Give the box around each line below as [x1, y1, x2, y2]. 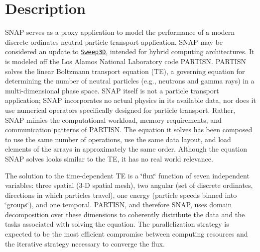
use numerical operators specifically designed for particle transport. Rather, [5, 104, 236, 115]
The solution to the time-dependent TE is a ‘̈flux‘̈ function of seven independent [5, 170, 250, 180]
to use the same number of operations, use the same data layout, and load [5, 134, 231, 144]
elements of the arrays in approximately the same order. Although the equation [5, 144, 248, 154]
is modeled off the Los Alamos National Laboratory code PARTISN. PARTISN [5, 56, 247, 66]
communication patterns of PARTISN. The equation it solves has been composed [5, 124, 253, 135]
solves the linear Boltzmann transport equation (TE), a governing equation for [5, 66, 245, 76]
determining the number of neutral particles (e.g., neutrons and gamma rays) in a [5, 76, 255, 86]
